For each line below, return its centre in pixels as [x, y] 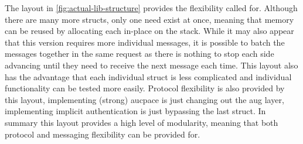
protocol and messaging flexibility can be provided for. [103, 134]
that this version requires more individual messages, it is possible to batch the [145, 42]
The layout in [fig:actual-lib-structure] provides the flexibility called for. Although [151, 8]
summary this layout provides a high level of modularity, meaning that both [142, 122]
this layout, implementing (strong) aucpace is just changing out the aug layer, [144, 99]
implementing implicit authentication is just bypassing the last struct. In [135, 111]
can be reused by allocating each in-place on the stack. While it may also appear [149, 31]
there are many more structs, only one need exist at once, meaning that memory [149, 19]
